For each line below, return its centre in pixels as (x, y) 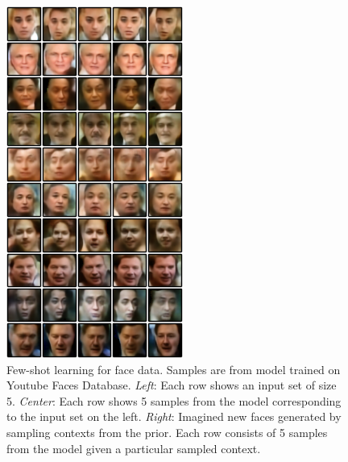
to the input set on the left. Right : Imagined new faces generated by (174, 416)
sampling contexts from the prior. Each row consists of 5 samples (167, 432)
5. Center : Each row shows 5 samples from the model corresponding (174, 400)
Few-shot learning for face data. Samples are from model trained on (174, 369)
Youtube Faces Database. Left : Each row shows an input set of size (172, 385)
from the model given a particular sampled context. (134, 448)
